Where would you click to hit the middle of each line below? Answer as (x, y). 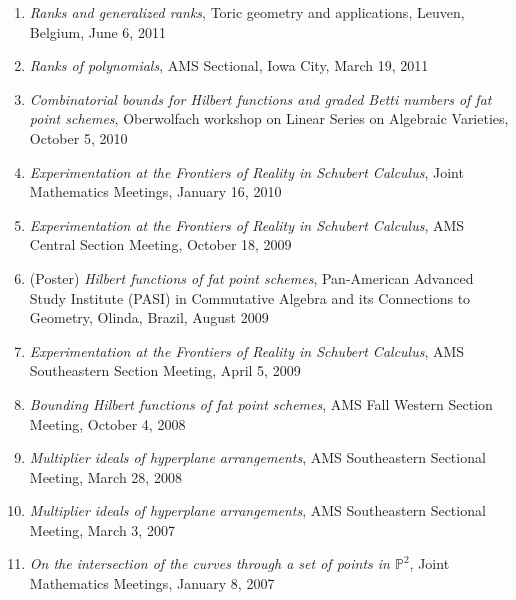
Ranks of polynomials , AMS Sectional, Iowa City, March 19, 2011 (229, 65)
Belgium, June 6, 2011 (97, 31)
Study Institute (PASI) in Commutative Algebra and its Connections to (250, 297)
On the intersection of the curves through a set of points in (209, 563)
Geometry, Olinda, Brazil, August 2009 (149, 317)
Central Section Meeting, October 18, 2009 (160, 244)
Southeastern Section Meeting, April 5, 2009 (165, 370)
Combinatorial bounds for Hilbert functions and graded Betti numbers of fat (260, 98)
